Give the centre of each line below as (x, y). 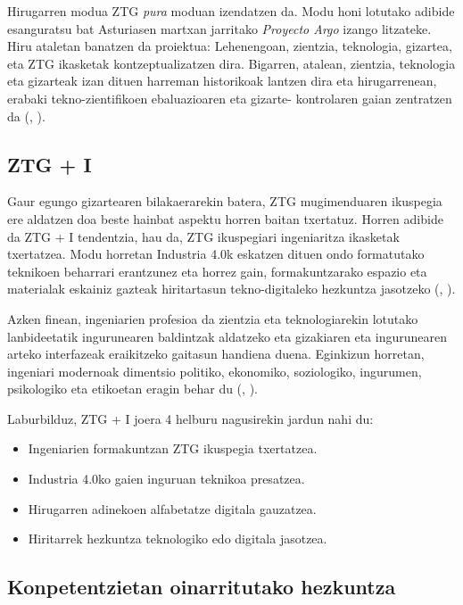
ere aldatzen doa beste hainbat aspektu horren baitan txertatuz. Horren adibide (225, 218)
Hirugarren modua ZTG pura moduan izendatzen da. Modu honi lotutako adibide (231, 11)
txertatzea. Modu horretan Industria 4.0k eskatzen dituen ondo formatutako (216, 254)
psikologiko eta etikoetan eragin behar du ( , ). (132, 389)
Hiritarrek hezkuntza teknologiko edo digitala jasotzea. (178, 539)
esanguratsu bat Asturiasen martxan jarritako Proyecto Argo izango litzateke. (219, 28)
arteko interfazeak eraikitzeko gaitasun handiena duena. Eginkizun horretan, (216, 354)
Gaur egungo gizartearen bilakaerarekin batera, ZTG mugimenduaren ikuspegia (225, 201)
